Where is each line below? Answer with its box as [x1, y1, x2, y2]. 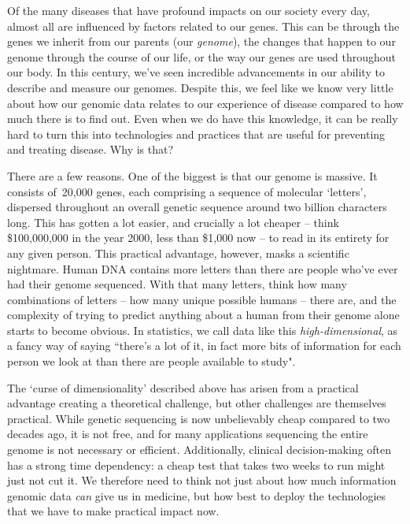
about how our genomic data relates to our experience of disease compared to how [7, 95, 404, 111]
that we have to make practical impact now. [7, 503, 220, 519]
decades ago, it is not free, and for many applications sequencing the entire [7, 426, 368, 442]
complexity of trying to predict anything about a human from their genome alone [7, 307, 400, 323]
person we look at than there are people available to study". [7, 353, 296, 370]
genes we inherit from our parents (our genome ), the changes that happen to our [7, 33, 396, 50]
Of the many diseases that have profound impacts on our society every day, [7, 2, 370, 18]
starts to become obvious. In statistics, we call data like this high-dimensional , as [7, 321, 398, 338]
